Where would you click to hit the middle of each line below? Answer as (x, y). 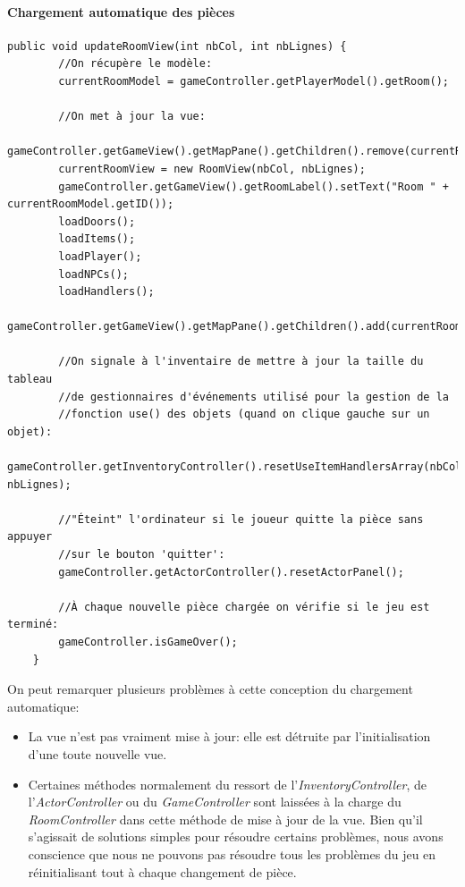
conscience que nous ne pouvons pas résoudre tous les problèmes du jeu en (232, 853)
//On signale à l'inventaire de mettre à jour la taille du (241, 362)
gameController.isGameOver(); (148, 642)
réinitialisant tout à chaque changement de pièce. (162, 871)
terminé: (33, 625)
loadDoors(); (97, 221)
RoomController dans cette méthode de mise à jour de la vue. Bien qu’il (225, 819)
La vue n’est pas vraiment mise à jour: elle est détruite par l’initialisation (229, 736)
